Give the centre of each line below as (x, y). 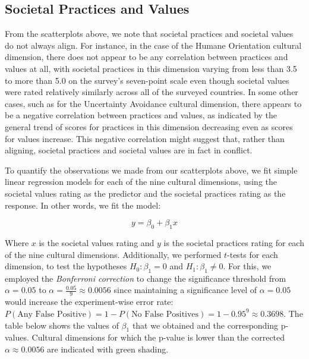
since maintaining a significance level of (185, 290)
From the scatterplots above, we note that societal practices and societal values (149, 34)
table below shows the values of (62, 325)
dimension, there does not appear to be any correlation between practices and (146, 57)
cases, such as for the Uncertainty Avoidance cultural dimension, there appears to (153, 103)
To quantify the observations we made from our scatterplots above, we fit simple (151, 170)
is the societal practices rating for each (234, 242)
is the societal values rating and (97, 242)
